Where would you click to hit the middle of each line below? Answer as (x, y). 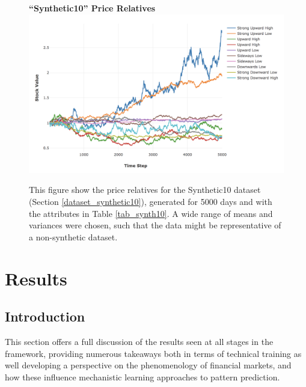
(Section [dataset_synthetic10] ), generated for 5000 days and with (151, 201)
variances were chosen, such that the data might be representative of (155, 225)
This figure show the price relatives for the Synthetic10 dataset (145, 190)
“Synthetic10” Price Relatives (92, 8)
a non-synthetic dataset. (73, 236)
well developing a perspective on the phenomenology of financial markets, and (148, 365)
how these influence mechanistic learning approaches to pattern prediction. (142, 376)
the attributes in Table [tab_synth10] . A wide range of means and (151, 213)
